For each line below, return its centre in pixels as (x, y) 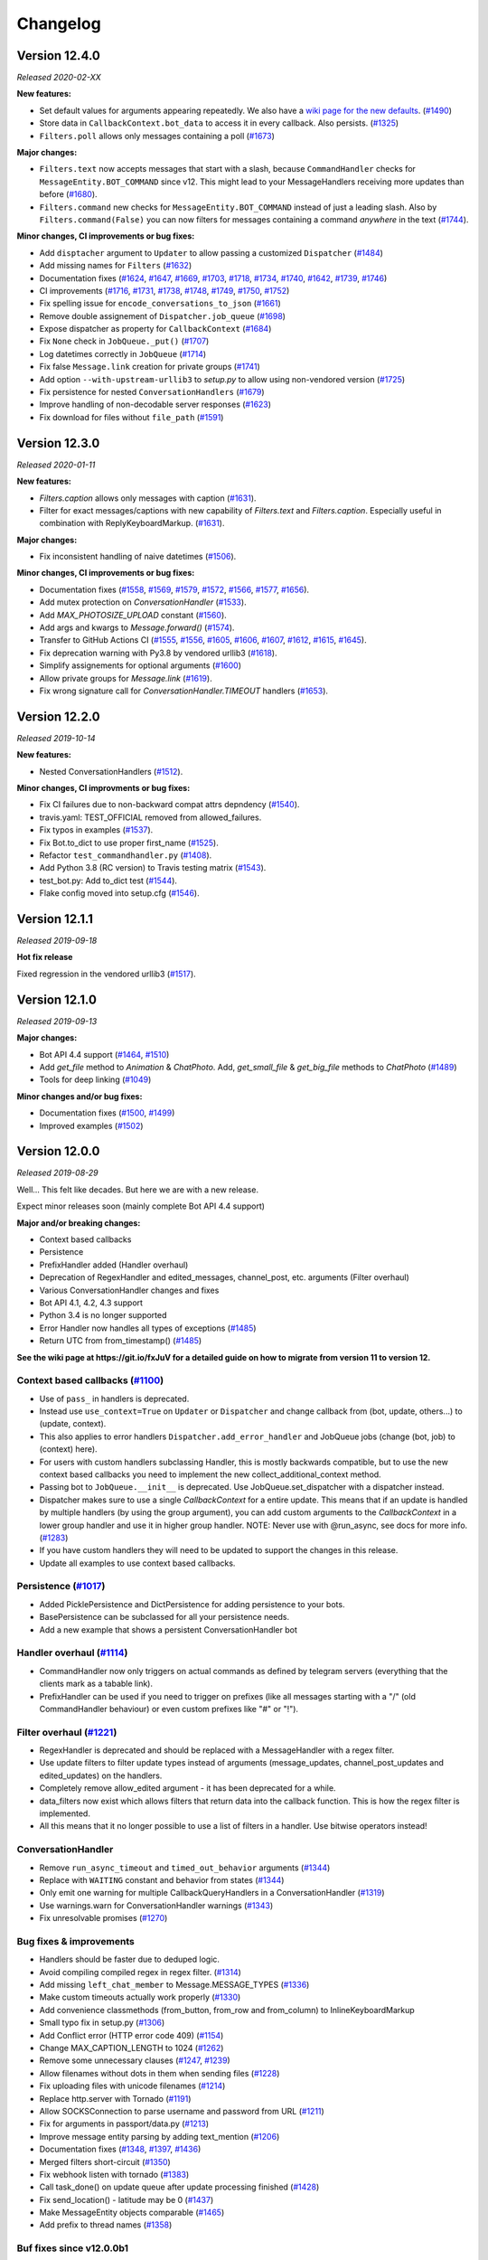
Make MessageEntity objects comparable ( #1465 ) (132, 2213)
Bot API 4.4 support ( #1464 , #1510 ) (104, 1054)
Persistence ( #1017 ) (61, 1587)
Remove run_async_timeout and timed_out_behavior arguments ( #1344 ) (185, 1868)
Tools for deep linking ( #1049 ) (95, 1079)
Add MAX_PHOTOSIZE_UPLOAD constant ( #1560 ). (133, 615)
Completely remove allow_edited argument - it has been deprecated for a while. (188, 1788)
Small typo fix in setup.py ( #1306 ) (102, 2023)
